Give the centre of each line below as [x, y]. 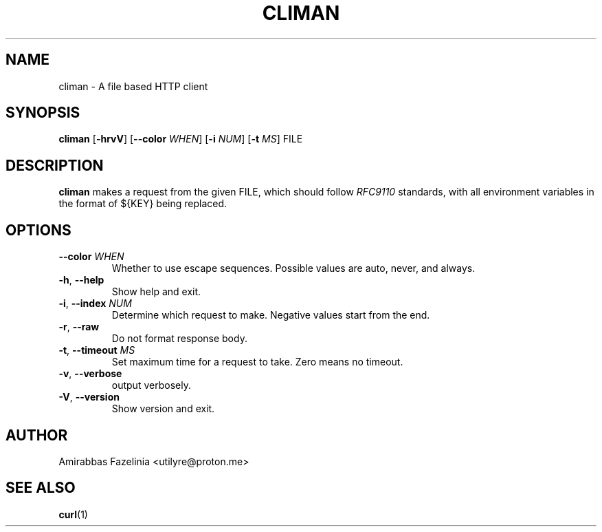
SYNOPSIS [43, 113]
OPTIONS [38, 230]
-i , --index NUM [95, 304]
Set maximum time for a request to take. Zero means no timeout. [257, 362]
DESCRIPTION [55, 165]
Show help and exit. [156, 292]
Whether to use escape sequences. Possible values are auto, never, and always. [293, 268]
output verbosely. [151, 385]
